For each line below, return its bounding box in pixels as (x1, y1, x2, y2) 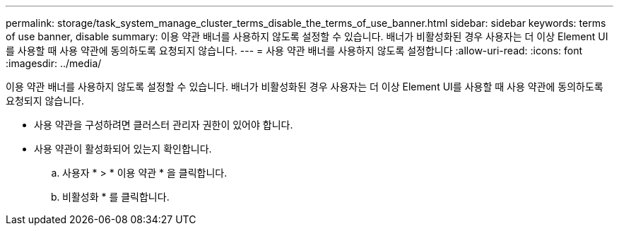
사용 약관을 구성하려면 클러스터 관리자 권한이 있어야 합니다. (34, 119, 293, 131)
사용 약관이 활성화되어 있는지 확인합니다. (34, 143, 212, 155)
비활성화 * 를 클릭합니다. (62, 191, 170, 203)
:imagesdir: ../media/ (6, 57, 102, 69)
